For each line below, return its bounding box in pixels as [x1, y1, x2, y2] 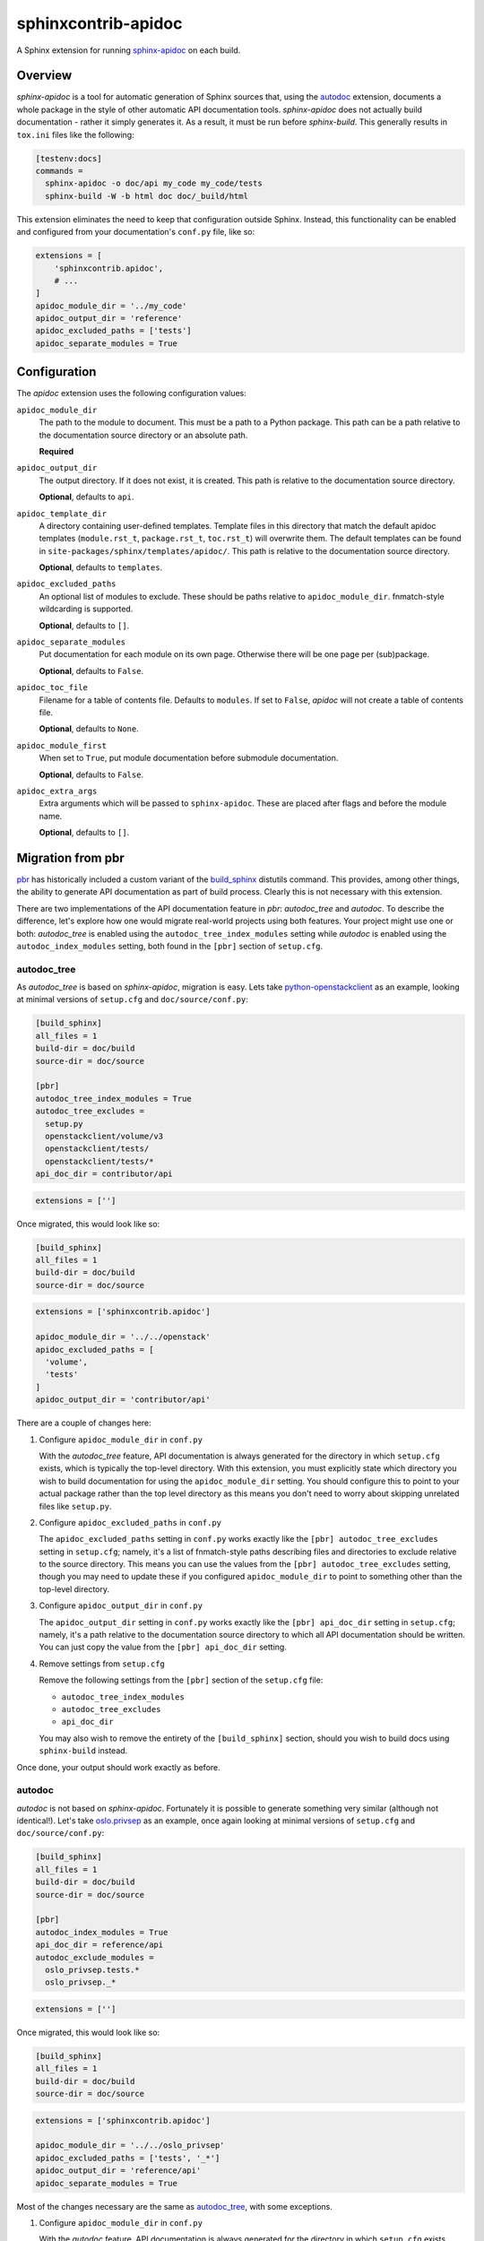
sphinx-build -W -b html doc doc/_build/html [45, 191, 248, 201]
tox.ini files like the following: [16, 129, 134, 140]
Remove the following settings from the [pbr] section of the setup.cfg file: [39, 1674, 324, 1685]
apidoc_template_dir [16, 508, 108, 519]
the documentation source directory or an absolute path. [39, 429, 248, 440]
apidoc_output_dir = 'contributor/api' [35, 1395, 211, 1405]
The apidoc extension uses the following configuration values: [16, 388, 246, 399]
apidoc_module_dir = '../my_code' [35, 300, 187, 311]
